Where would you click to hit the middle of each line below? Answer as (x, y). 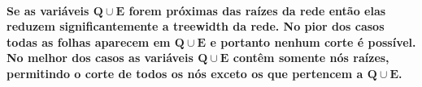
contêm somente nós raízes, (311, 58)
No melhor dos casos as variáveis (100, 58)
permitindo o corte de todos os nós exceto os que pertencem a (185, 73)
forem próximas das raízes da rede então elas (257, 10)
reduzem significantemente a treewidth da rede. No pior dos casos (196, 26)
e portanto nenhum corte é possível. (313, 41)
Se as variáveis (48, 10)
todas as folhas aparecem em (89, 41)
